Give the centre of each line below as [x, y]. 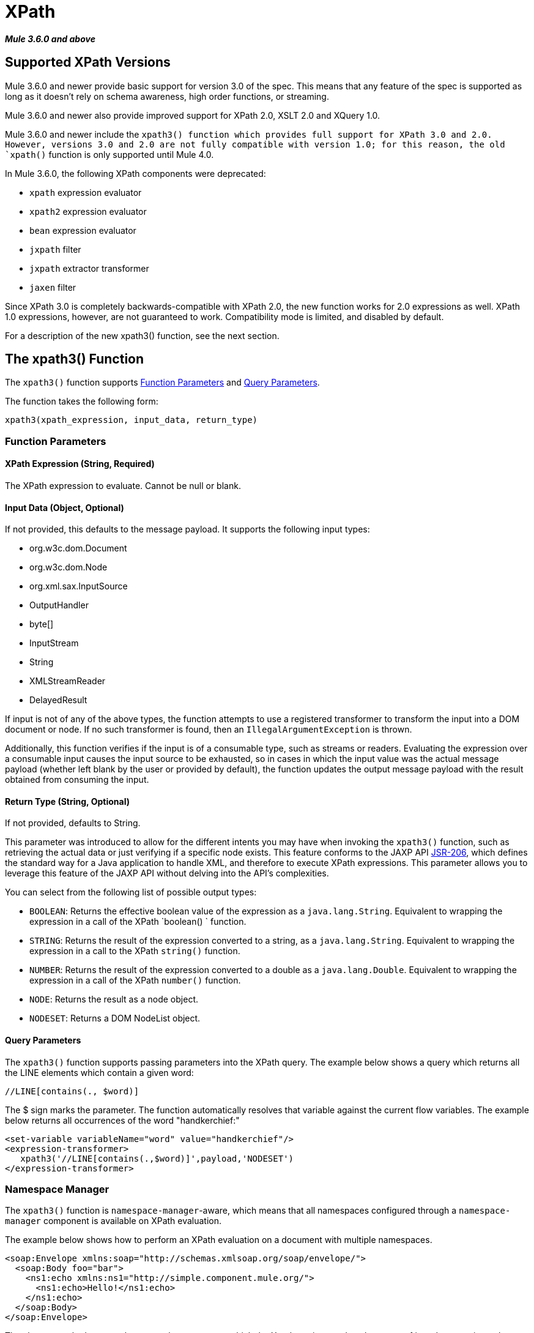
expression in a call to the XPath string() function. [135, 951]
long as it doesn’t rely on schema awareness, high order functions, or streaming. [167, 96]
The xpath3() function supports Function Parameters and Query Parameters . [162, 383]
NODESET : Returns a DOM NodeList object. [115, 1018]
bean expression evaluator [83, 230]
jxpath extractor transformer [89, 268]
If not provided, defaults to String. [73, 823]
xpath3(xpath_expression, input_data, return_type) [132, 420]
